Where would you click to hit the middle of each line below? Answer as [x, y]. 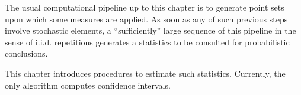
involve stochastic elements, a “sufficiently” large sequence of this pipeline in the [150, 30]
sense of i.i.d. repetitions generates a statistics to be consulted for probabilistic [147, 42]
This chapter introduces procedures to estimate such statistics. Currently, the [145, 73]
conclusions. [26, 53]
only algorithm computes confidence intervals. [88, 85]
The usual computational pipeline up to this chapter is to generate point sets [145, 7]
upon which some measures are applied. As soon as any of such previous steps [146, 19]
